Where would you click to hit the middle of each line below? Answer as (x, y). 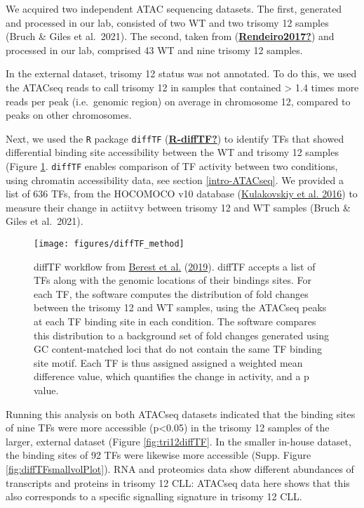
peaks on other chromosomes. (69, 115)
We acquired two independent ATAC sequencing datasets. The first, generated (174, 8)
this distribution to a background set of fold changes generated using (181, 335)
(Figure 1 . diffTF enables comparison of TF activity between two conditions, (172, 166)
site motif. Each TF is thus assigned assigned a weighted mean (168, 362)
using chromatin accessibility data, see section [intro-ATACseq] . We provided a (175, 180)
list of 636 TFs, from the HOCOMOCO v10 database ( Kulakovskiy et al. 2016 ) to (182, 194)
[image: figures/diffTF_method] (109, 244)
